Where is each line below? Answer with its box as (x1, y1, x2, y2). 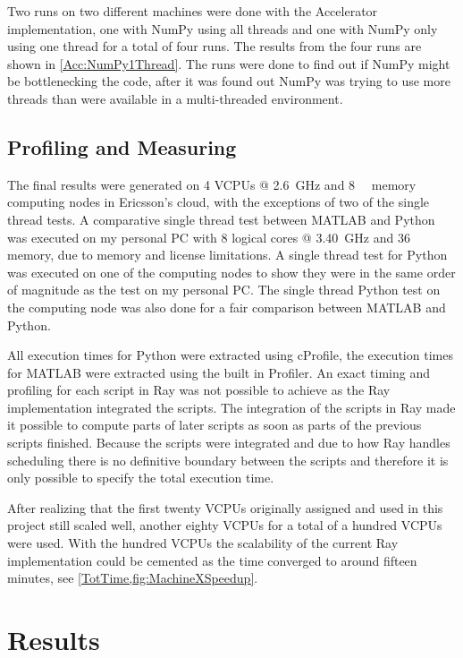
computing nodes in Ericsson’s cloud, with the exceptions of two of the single (7, 192, 430, 211)
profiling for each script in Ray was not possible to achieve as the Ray (7, 380, 391, 399)
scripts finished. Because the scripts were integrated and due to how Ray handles (7, 433, 450, 452)
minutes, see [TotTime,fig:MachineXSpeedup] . (7, 568, 258, 587)
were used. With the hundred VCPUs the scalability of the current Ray (7, 534, 399, 552)
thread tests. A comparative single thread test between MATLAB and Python (7, 209, 435, 228)
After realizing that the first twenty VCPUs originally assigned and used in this (7, 498, 443, 517)
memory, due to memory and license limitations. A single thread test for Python (7, 245, 448, 264)
